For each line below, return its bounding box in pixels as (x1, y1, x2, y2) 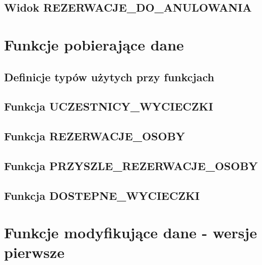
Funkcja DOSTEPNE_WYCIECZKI (4, 187, 200, 203)
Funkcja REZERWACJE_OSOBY (4, 128, 185, 144)
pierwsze (4, 242, 64, 262)
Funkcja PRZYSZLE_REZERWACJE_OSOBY (4, 157, 258, 173)
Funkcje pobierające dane (4, 34, 184, 55)
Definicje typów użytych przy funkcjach (4, 69, 215, 84)
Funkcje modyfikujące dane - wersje (4, 222, 257, 243)
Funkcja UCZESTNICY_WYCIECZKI (4, 98, 213, 114)
